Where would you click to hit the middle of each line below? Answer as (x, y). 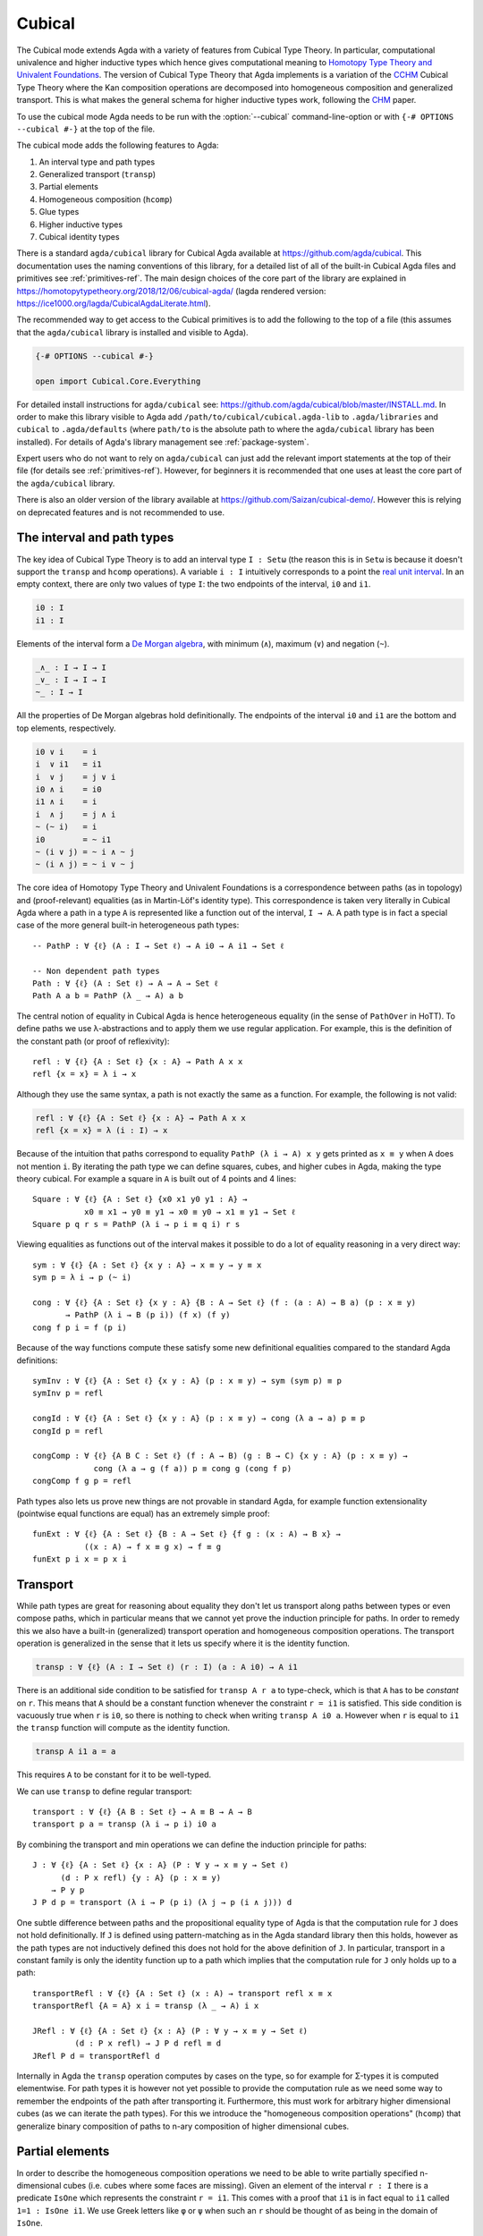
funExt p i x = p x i (80, 1559)
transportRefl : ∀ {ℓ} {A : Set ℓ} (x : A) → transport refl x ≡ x (182, 1993)
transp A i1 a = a (76, 1752)
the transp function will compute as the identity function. (123, 1728)
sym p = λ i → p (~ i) (82, 1278)
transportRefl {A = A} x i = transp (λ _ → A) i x (146, 2006)
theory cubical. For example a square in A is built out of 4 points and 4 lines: (157, 1178)
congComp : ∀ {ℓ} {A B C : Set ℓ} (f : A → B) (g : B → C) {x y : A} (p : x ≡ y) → (220, 1456)
